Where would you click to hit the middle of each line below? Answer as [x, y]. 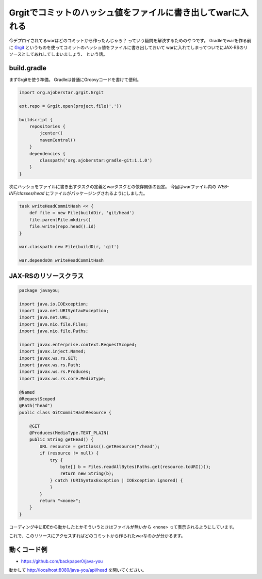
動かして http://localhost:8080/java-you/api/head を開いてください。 [78, 570]
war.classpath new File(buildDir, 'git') [69, 247]
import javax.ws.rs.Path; [50, 365]
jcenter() [51, 133]
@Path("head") [36, 406]
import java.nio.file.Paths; [54, 331]
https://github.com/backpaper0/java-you [62, 561]
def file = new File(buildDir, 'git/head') [82, 213]
